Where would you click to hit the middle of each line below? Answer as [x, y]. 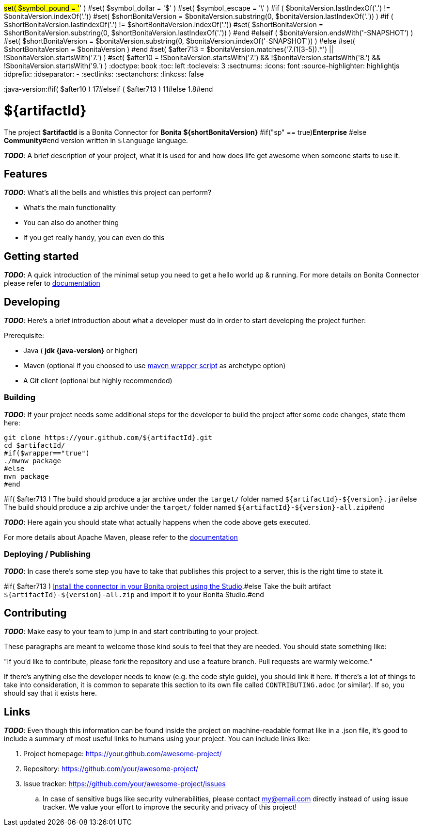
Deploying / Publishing [47, 554]
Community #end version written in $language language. [96, 140]
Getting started [41, 256]
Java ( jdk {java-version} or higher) [81, 351]
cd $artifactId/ [35, 445]
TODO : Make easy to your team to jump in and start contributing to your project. [132, 632]
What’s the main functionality [70, 208]
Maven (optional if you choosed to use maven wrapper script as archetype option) [155, 366]
